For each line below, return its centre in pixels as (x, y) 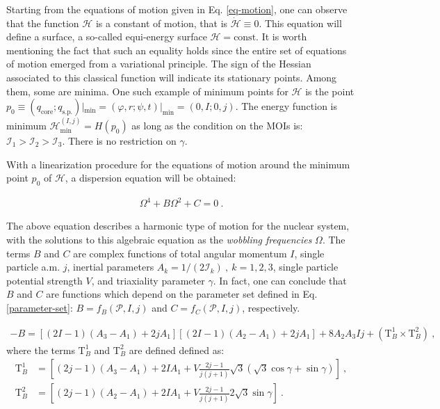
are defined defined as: (177, 350)
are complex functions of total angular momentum (180, 253)
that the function (43, 23)
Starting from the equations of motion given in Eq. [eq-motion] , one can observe (177, 9)
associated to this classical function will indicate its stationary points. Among (172, 77)
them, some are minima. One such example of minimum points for (147, 91)
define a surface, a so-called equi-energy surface (107, 37)
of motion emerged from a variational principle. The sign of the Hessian (159, 64)
